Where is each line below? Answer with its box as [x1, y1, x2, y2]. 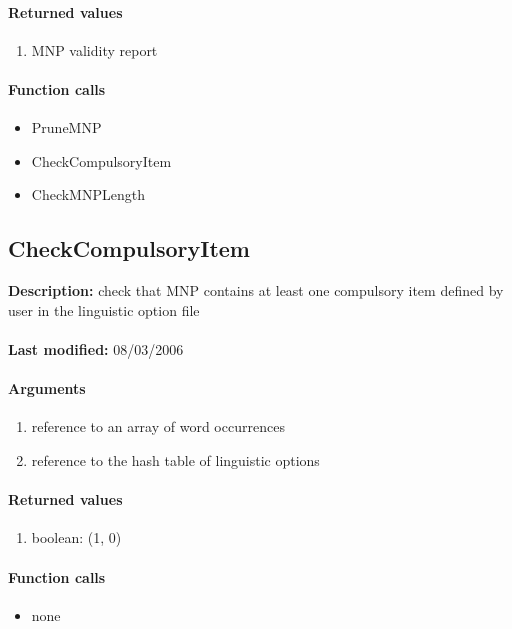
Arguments [8, 378, 86, 399]
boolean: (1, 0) [31, 527, 122, 548]
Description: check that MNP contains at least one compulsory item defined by [8, 280, 504, 301]
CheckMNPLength [31, 184, 145, 205]
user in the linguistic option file [8, 299, 200, 320]
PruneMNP [31, 117, 102, 138]
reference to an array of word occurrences [31, 416, 285, 437]
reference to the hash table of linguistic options [31, 449, 320, 470]
